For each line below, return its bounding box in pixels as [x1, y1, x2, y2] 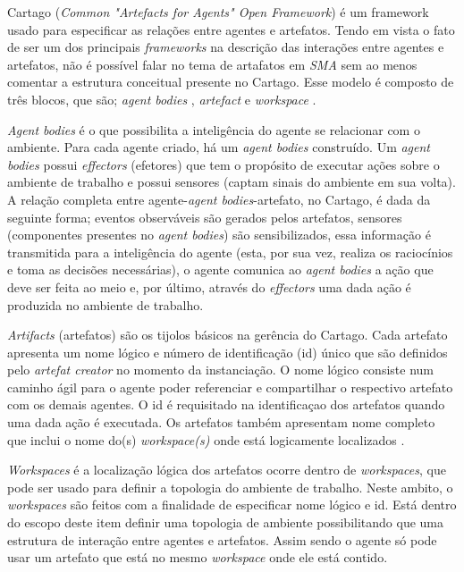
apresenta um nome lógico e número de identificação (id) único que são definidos [7, 342, 448, 361]
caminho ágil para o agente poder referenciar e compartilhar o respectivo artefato [7, 377, 453, 396]
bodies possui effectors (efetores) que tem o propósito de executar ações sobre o [7, 155, 440, 173]
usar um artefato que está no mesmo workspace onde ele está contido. [7, 548, 388, 567]
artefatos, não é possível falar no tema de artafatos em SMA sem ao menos [7, 55, 418, 73]
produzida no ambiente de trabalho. [7, 295, 204, 314]
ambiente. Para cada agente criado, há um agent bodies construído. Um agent [7, 138, 431, 156]
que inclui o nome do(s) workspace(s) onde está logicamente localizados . [7, 430, 405, 449]
